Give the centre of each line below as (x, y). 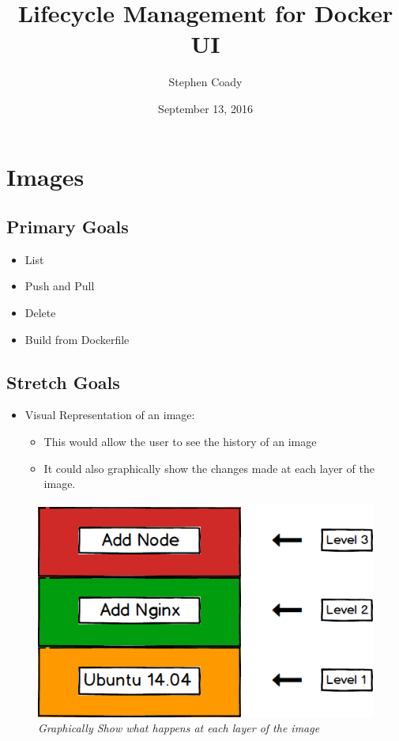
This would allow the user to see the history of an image (180, 442)
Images (45, 176)
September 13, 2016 (205, 108)
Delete (40, 313)
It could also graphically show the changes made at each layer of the (209, 468)
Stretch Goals (63, 382)
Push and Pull (60, 286)
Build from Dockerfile (77, 339)
